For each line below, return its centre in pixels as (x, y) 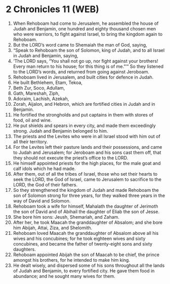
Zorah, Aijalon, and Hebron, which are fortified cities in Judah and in (84, 104)
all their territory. (30, 141)
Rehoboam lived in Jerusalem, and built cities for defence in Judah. (83, 77)
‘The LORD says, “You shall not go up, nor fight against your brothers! (86, 61)
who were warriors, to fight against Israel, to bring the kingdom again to (88, 34)
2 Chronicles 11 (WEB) (52, 9)
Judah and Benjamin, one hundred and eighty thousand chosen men (84, 28)
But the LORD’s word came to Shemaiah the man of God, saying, (80, 45)
